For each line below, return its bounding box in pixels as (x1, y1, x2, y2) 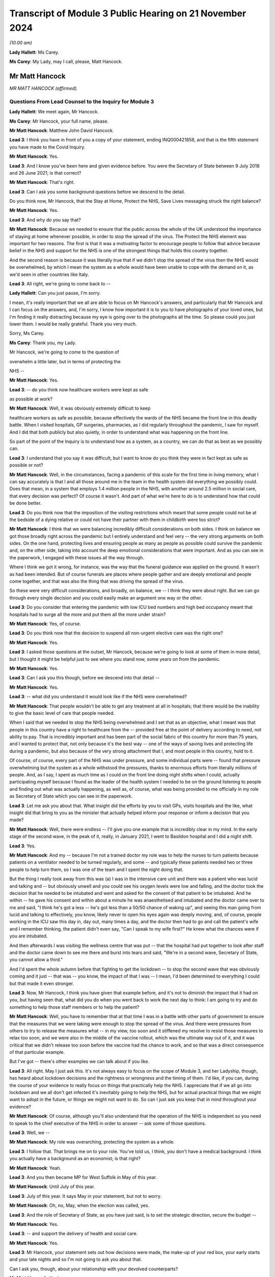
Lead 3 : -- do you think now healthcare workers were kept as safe (9, 386, 149, 393)
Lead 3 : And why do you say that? (9, 217, 81, 223)
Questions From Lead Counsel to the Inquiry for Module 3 (9, 98, 154, 105)
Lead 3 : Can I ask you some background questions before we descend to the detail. (9, 188, 185, 195)
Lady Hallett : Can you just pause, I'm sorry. (9, 290, 101, 296)
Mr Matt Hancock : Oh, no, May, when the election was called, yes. (9, 1202, 150, 1209)
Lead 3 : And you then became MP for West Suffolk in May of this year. (9, 1174, 157, 1180)
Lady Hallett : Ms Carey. (9, 49, 60, 55)
